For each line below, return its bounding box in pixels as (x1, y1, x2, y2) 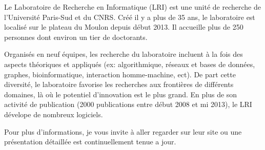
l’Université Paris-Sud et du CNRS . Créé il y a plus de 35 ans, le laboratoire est (4, 11, 255, 22)
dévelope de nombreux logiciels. (4, 109, 103, 119)
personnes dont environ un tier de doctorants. (4, 31, 148, 42)
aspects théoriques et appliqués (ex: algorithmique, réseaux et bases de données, (4, 58, 255, 69)
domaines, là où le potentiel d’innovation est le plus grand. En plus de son (4, 89, 237, 99)
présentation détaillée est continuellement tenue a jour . (4, 136, 176, 147)
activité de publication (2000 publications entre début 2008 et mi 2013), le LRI (4, 99, 252, 110)
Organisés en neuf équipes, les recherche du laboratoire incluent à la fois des (4, 49, 243, 59)
